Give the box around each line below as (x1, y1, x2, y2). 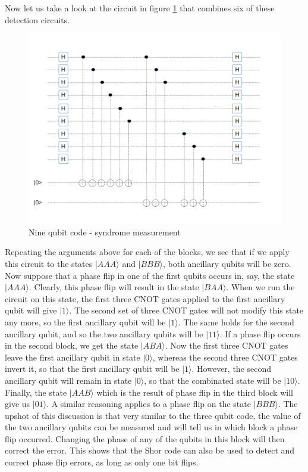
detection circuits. (5, 13, 70, 26)
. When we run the (226, 281, 295, 293)
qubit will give (5, 304, 57, 316)
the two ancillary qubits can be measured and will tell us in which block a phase (5, 421, 298, 433)
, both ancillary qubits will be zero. (162, 257, 291, 269)
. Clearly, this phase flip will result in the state (29, 281, 199, 293)
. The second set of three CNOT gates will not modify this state (69, 304, 304, 316)
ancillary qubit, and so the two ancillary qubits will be (5, 327, 203, 340)
